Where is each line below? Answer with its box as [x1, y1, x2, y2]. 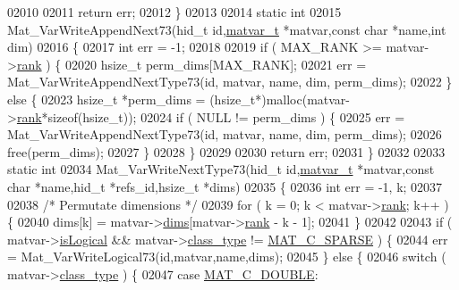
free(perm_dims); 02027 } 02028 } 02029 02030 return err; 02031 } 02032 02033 [7, 142, 446, 161]
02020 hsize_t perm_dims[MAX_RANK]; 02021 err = [65, 54, 367, 73]
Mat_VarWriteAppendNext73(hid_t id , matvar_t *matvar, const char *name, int [7, 20, 446, 38]
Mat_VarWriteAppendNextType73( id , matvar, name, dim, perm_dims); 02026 [7, 125, 442, 144]
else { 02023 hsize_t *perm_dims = [7, 89, 206, 108]
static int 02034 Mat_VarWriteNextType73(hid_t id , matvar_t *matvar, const [7, 160, 435, 178]
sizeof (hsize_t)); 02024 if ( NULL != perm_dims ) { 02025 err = [47, 107, 405, 126]
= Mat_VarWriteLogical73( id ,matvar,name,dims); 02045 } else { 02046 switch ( [7, 247, 446, 266]
